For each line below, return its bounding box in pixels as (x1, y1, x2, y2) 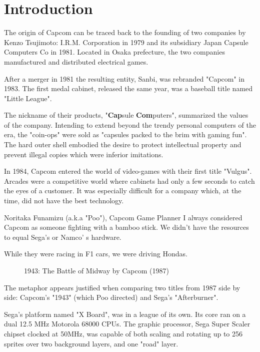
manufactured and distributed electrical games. (4, 56, 148, 67)
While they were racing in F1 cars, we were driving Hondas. (4, 248, 187, 259)
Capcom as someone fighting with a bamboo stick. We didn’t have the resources (4, 222, 249, 232)
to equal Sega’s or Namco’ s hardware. (4, 231, 121, 242)
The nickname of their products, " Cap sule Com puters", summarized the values (4, 110, 248, 120)
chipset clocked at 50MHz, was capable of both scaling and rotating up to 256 (4, 328, 243, 338)
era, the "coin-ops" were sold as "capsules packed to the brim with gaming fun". (4, 129, 247, 140)
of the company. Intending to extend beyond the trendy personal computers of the (4, 119, 256, 130)
